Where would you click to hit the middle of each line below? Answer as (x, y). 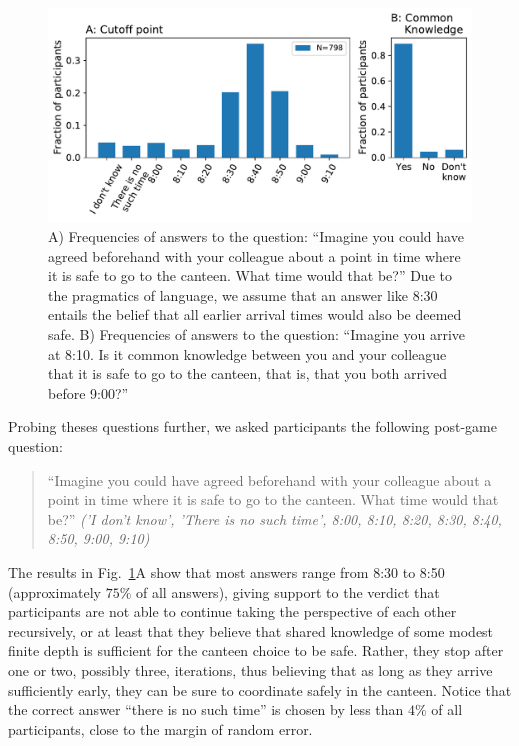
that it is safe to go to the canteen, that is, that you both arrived (247, 373)
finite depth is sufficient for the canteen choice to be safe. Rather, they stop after (256, 650)
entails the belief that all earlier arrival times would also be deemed (255, 314)
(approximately (55, 591)
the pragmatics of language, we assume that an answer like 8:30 (243, 294)
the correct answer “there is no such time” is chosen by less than (206, 709)
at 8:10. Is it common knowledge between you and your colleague (247, 353)
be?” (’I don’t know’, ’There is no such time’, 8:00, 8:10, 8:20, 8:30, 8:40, (274, 518)
